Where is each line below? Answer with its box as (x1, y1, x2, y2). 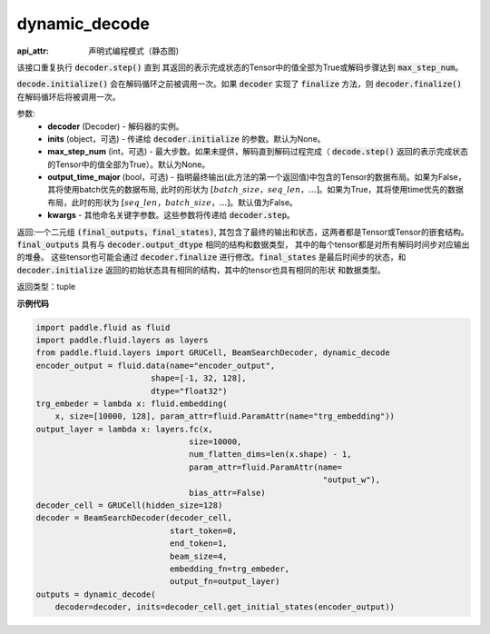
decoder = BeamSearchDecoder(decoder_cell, (35, 513, 233, 523)
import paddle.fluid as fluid (35, 322, 171, 332)
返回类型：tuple (16, 282, 76, 292)
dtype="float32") (150, 386, 228, 396)
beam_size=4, (169, 550, 228, 561)
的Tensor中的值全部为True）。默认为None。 (47, 159, 211, 170)
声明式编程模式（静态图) (88, 45, 180, 56)
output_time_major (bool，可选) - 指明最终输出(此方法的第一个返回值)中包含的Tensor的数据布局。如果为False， (47, 172, 466, 183)
